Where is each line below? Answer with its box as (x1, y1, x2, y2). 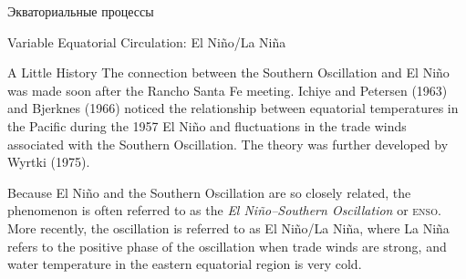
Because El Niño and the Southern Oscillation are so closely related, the (7, 182, 411, 201)
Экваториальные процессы (7, 2, 154, 20)
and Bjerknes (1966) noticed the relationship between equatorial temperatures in (7, 98, 459, 118)
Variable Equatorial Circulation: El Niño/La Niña (7, 32, 286, 51)
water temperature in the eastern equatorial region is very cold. (7, 254, 362, 274)
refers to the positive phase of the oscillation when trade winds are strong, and (7, 236, 447, 255)
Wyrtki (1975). (7, 152, 90, 171)
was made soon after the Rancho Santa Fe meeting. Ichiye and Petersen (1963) (7, 80, 448, 99)
